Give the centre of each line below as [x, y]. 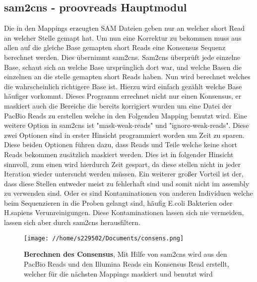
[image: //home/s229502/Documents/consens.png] [104, 238]
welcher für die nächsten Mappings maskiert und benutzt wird [118, 273]
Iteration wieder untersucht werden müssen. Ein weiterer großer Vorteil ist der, [124, 174]
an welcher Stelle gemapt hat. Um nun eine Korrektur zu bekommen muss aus [123, 37]
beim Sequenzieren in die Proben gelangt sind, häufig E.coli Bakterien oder [118, 202]
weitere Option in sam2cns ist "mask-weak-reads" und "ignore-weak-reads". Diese [127, 125]
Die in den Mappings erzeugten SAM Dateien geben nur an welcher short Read [125, 28]
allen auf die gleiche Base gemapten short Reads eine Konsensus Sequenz [115, 47]
